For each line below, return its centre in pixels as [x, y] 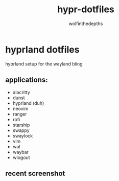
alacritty [21, 92]
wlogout [21, 157]
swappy [21, 130]
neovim [20, 108]
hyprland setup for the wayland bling [44, 64]
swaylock [23, 135]
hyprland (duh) [28, 103]
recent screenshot [35, 173]
